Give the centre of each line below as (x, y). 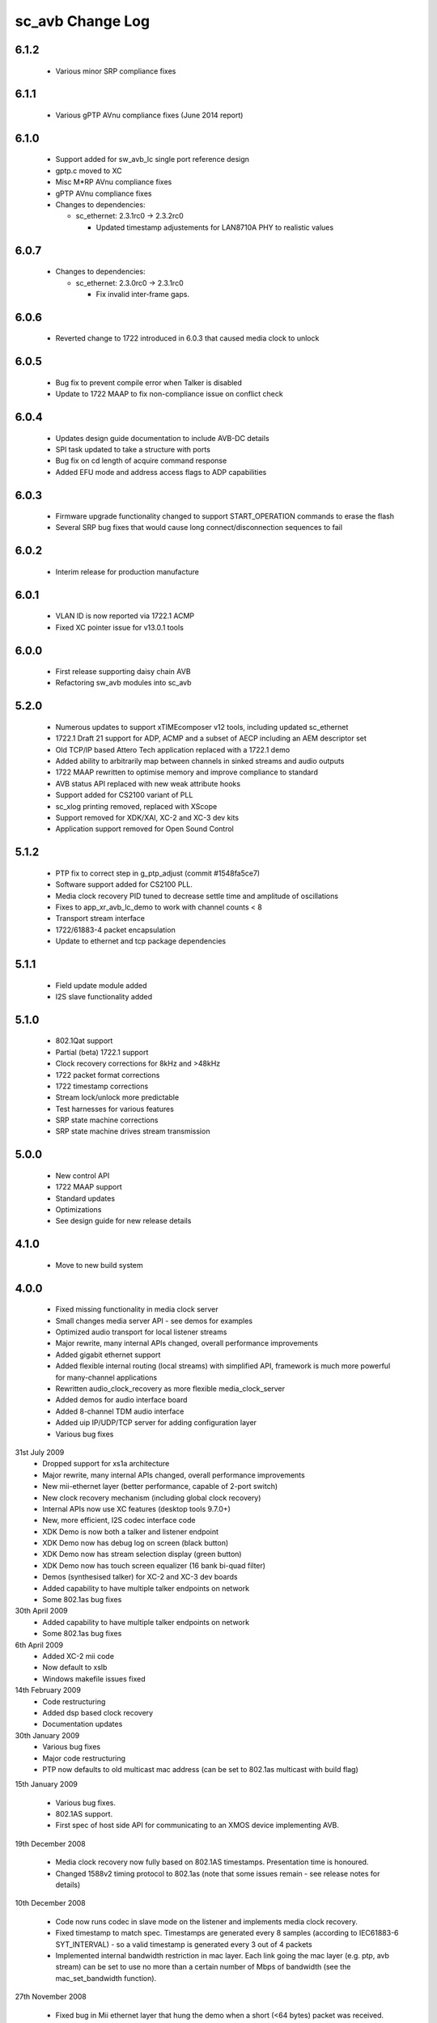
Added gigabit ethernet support (108, 1355)
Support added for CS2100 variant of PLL (124, 795)
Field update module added (101, 985)
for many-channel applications (106, 1377)
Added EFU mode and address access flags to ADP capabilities (161, 472)
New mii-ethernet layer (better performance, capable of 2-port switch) (160, 1487)
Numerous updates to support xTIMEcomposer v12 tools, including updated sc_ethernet (202, 727)
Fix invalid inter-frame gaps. (143, 294)
